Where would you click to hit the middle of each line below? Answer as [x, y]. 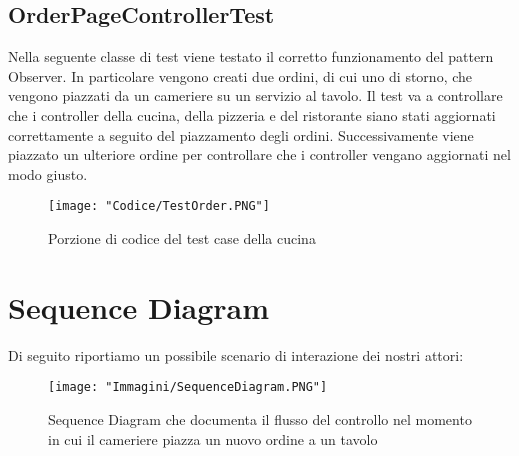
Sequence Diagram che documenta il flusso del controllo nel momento [260, 418]
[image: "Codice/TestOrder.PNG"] [159, 206]
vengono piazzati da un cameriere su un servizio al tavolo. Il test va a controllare [255, 95]
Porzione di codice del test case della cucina [182, 238]
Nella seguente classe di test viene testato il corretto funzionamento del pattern [251, 56]
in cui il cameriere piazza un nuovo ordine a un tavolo [213, 438]
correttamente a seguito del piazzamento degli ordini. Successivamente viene [241, 134]
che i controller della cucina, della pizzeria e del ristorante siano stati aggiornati [252, 114]
